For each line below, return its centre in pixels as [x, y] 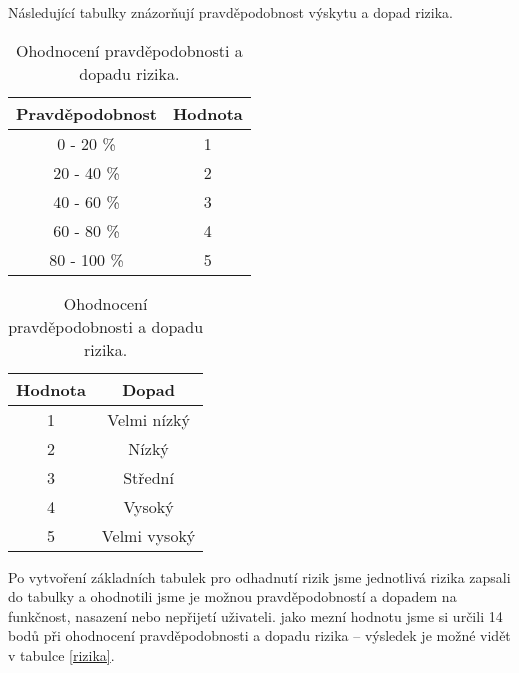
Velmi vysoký [148, 535]
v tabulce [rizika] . [61, 654]
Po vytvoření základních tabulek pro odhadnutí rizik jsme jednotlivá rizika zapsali [259, 576]
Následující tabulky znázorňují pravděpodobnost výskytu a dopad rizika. [230, 12]
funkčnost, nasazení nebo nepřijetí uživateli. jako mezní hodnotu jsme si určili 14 [255, 615]
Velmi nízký [148, 419]
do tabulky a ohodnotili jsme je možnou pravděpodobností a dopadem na [232, 596]
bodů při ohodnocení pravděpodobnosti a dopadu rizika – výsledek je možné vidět [259, 635]
